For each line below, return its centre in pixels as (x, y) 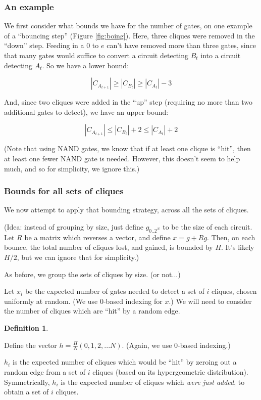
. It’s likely (238, 247)
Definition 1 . (26, 327)
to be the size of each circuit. (207, 226)
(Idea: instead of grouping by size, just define (74, 226)
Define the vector (31, 345)
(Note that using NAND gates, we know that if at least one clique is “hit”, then (127, 148)
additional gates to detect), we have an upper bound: (86, 112)
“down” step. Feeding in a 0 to (51, 45)
